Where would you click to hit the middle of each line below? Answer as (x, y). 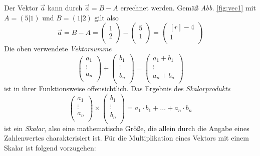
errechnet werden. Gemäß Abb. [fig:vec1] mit (188, 7)
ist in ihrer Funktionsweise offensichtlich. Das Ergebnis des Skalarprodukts (117, 88)
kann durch (65, 7)
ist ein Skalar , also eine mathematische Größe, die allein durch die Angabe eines (127, 128)
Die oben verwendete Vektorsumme (58, 49)
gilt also (106, 17)
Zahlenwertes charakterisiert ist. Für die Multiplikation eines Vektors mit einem (126, 138)
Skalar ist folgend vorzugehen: (50, 147)
